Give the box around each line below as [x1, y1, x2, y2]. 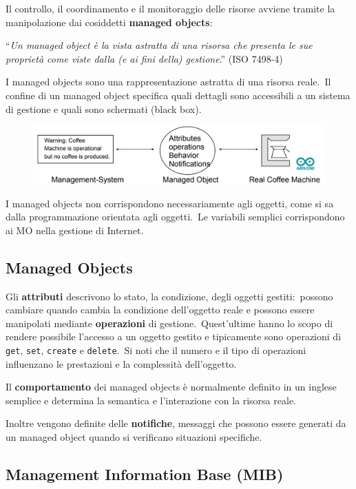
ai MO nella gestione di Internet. [6, 222, 144, 237]
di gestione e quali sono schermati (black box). [6, 101, 202, 116]
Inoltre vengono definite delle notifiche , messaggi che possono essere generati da [6, 416, 346, 430]
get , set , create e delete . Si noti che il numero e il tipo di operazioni [6, 342, 306, 357]
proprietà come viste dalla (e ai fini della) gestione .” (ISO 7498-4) [6, 51, 283, 65]
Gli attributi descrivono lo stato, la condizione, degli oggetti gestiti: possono [6, 289, 333, 303]
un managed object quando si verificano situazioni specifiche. [6, 430, 262, 444]
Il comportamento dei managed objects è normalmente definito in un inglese [6, 379, 337, 394]
